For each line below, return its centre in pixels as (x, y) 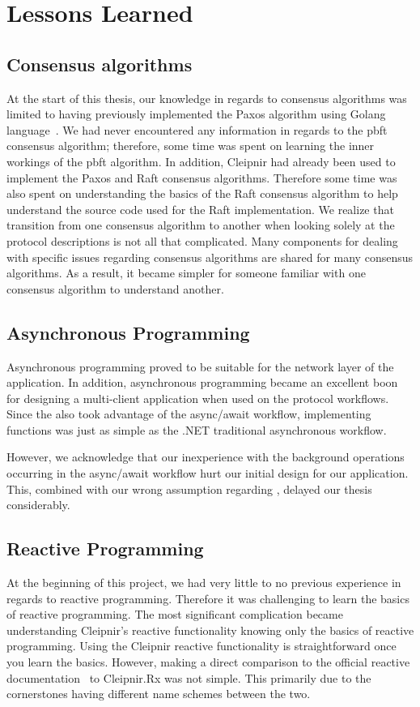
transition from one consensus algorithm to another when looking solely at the (201, 225)
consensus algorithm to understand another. (115, 288)
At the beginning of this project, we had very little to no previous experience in (204, 583)
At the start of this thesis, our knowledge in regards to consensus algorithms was (207, 98)
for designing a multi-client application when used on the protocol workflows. (198, 398)
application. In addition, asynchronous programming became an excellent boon (202, 382)
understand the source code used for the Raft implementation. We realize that (200, 209)
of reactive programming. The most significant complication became (175, 614)
